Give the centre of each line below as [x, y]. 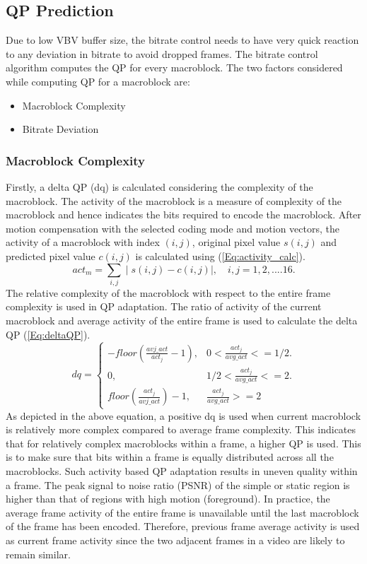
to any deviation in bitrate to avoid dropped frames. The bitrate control [162, 53]
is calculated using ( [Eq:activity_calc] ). [220, 255]
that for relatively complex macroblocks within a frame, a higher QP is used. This [183, 443]
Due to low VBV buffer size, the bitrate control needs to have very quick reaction [182, 40]
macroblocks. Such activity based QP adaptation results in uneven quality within [182, 470]
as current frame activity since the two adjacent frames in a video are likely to [175, 540]
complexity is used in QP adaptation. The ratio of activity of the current [164, 306]
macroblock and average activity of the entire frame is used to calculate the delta [182, 321]
